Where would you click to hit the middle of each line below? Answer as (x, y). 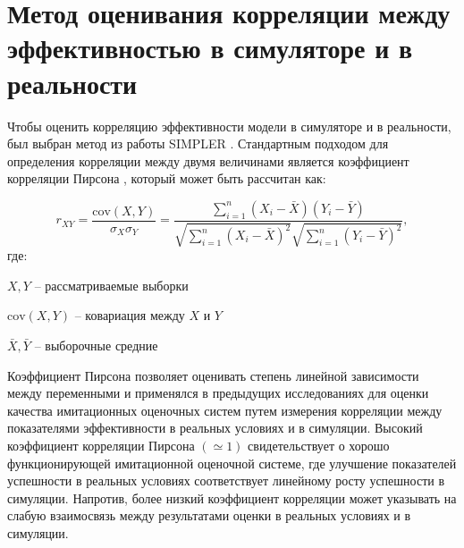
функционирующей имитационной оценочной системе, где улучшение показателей (232, 463)
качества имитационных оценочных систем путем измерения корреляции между (225, 410)
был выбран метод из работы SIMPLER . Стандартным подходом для (198, 143)
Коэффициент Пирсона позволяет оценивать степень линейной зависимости (213, 375)
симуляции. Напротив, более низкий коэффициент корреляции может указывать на (232, 497)
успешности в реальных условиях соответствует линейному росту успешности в (226, 481)
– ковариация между (130, 315)
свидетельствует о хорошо (319, 446)
